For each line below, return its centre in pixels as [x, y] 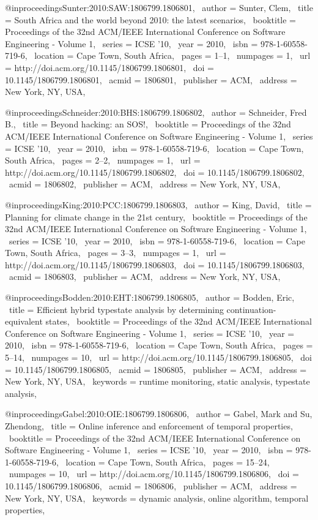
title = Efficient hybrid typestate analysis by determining [116, 309]
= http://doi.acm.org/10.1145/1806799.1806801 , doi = [109, 67]
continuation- [251, 309]
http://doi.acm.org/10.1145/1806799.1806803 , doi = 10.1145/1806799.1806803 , [155, 264]
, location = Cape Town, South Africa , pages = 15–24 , [163, 462]
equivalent [24, 321]
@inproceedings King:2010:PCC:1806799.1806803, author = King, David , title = [158, 204]
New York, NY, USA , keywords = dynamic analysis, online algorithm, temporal [157, 498]
